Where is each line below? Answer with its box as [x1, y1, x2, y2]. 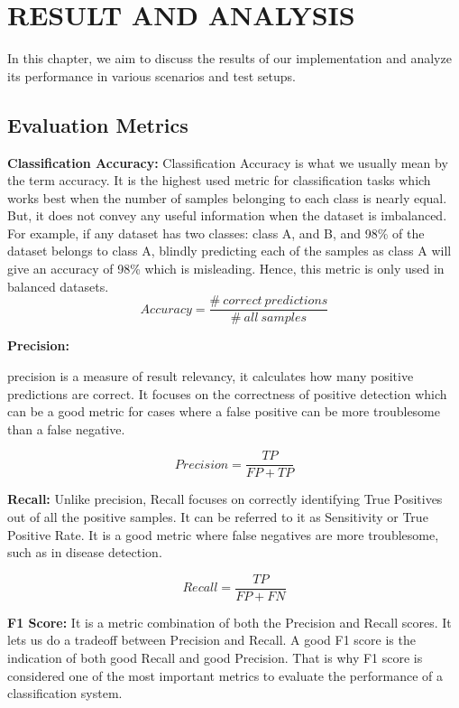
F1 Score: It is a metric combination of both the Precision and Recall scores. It [7, 612, 452, 631]
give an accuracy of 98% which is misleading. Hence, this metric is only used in [7, 259, 445, 278]
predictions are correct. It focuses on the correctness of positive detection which [7, 384, 447, 403]
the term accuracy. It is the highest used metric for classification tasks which [7, 171, 431, 190]
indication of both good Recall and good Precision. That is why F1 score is [7, 647, 423, 666]
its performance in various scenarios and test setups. [7, 66, 296, 85]
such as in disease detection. [7, 543, 162, 562]
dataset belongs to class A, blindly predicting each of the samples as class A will [7, 241, 452, 260]
